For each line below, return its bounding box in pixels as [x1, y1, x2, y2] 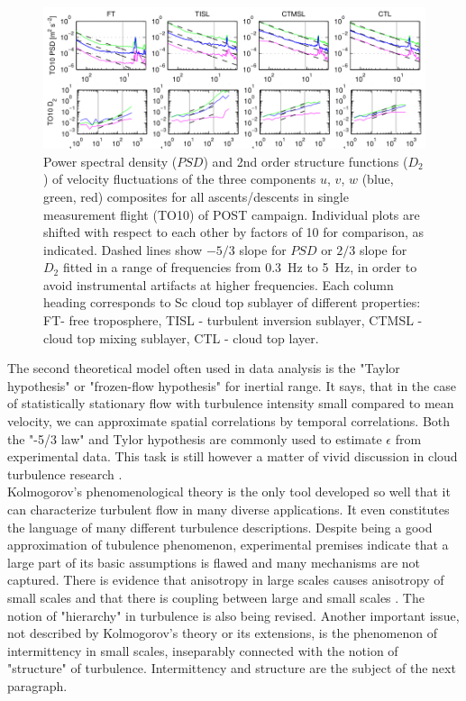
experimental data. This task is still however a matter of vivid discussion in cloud [7, 447, 458, 466]
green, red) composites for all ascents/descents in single [43, 187, 349, 205]
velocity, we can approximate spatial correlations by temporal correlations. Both [7, 412, 451, 431]
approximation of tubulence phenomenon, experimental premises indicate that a [7, 535, 449, 554]
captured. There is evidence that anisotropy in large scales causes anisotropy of [7, 570, 444, 589]
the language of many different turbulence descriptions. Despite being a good [7, 517, 433, 536]
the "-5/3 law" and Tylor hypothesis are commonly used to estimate [7, 429, 382, 448]
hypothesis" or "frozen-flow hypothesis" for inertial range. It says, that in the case [7, 376, 456, 395]
